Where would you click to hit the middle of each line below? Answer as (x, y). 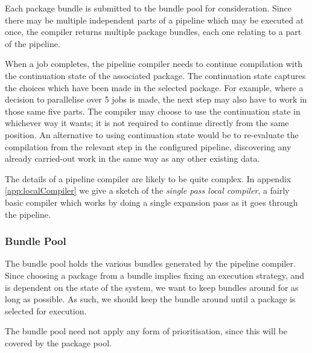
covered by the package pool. (58, 342)
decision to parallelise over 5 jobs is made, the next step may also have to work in (156, 99)
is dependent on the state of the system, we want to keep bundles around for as (152, 287)
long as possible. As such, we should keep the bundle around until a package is (150, 299)
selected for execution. (46, 310)
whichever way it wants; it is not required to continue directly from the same (147, 123)
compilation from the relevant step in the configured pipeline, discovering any (148, 146)
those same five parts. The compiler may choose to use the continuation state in (153, 111)
